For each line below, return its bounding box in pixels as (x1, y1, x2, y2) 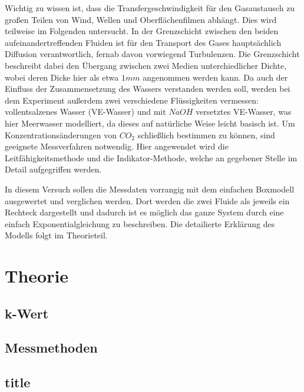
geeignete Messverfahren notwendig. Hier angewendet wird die (5, 140, 229, 152)
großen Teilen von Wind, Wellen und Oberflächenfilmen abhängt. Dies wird (5, 13, 277, 25)
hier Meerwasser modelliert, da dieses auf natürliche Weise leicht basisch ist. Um (5, 117, 295, 129)
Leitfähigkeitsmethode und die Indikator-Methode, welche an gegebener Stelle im (5, 151, 298, 164)
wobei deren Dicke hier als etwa (5, 71, 119, 83)
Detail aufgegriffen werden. (5, 163, 102, 175)
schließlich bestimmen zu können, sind (137, 128, 275, 141)
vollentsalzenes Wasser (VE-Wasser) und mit (5, 105, 166, 118)
